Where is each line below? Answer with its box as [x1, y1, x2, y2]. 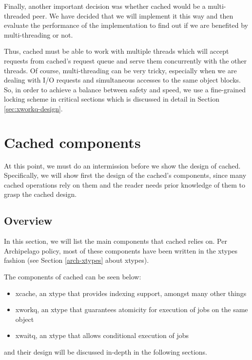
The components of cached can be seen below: [4, 272, 141, 282]
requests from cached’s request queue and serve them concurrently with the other [4, 55, 247, 65]
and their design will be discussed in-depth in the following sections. [4, 346, 208, 357]
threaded [4, 10, 30, 21]
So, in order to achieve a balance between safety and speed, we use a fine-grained [4, 84, 246, 94]
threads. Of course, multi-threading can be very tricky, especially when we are [4, 65, 237, 75]
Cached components [4, 132, 141, 152]
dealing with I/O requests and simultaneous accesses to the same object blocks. [4, 75, 241, 85]
